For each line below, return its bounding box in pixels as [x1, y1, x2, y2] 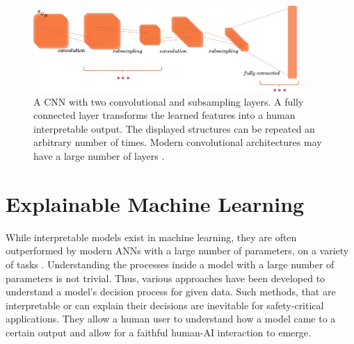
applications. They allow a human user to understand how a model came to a [6, 311, 336, 326]
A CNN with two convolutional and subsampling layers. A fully [33, 94, 304, 108]
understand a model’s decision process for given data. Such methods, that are [6, 284, 336, 299]
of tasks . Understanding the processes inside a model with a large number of [6, 256, 335, 271]
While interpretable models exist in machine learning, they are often [6, 229, 297, 244]
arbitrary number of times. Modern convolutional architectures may [33, 135, 322, 149]
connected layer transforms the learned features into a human [33, 108, 296, 122]
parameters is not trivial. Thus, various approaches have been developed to [6, 270, 325, 285]
